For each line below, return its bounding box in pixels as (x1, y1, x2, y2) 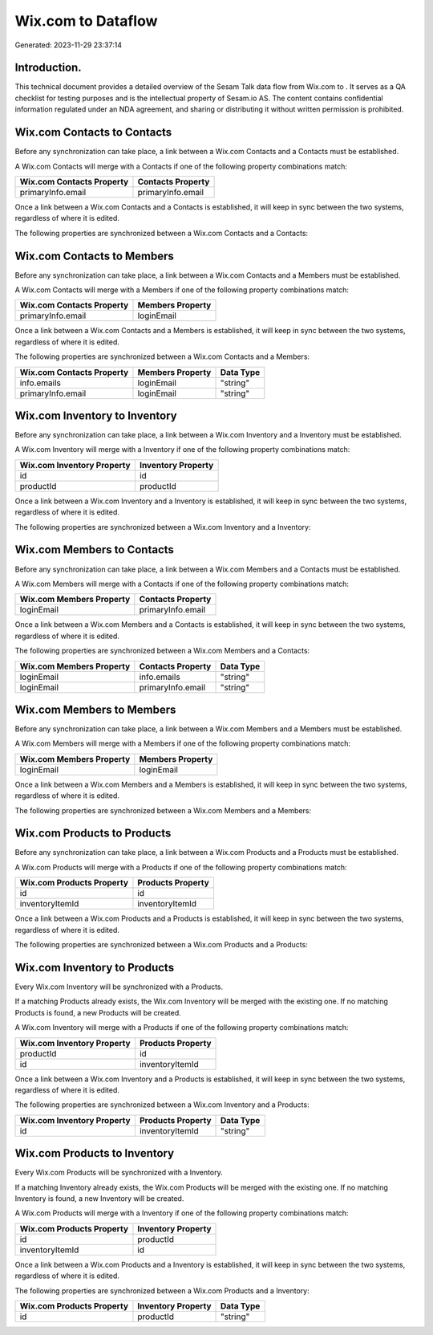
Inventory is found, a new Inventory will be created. (14, 1193, 184, 1203)
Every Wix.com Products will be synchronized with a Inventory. (14, 1168, 224, 1178)
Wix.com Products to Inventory (14, 1146, 175, 1160)
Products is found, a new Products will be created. (14, 1007, 181, 1017)
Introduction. (14, 61, 82, 75)
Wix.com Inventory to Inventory (14, 409, 177, 422)
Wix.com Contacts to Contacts (14, 125, 172, 140)
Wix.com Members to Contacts (14, 543, 174, 557)
